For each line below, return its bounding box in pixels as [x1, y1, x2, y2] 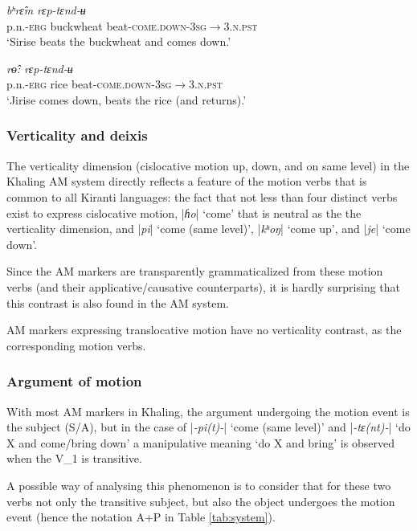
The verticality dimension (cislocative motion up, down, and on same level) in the [6, 157, 410, 174]
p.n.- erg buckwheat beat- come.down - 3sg [6, 17, 206, 34]
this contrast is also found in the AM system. [6, 294, 229, 311]
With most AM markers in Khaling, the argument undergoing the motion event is [6, 402, 410, 419]
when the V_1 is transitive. [6, 450, 142, 467]
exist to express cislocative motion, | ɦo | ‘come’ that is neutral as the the [6, 204, 362, 221]
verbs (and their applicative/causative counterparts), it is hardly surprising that [6, 278, 401, 295]
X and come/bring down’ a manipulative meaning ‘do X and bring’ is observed [6, 434, 395, 451]
